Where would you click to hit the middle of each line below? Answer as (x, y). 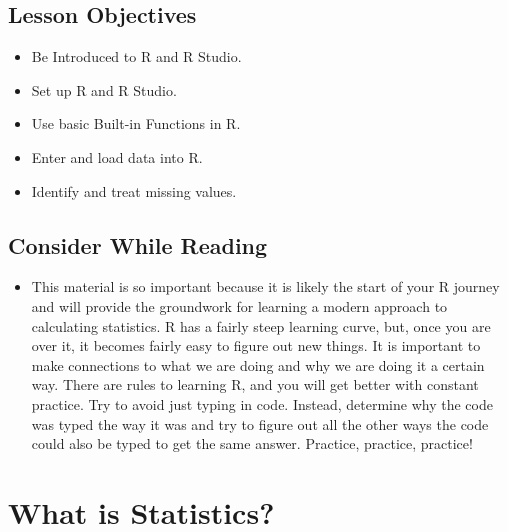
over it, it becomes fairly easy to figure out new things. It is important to (256, 345)
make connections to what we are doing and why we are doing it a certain (258, 364)
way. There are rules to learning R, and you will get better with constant (255, 384)
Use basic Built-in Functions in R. (136, 123)
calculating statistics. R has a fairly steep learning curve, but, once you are (261, 325)
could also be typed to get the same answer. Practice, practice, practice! (252, 443)
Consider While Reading (138, 244)
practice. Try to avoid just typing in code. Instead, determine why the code (262, 403)
